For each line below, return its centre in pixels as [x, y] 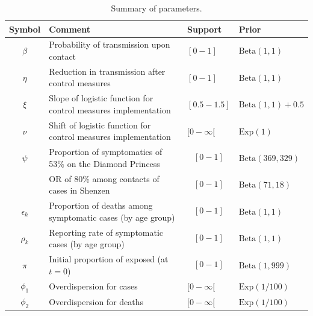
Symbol [25, 29]
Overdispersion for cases [93, 286]
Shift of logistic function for [100, 125]
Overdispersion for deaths [96, 302]
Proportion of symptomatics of [106, 152]
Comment [70, 29]
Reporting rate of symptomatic [106, 232]
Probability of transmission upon [110, 44]
